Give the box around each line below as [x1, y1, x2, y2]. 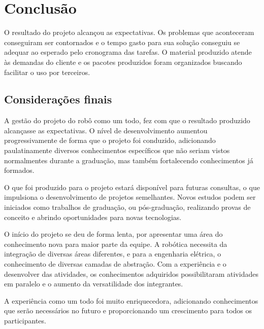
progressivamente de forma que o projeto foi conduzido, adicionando [4, 135, 216, 145]
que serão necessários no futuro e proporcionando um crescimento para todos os [4, 305, 252, 316]
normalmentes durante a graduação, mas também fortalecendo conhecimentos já [4, 155, 253, 165]
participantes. [4, 315, 46, 325]
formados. [4, 165, 35, 175]
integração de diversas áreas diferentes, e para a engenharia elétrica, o [4, 248, 221, 259]
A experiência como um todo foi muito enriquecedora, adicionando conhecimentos [4, 295, 258, 306]
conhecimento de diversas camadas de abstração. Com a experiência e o [4, 259, 226, 269]
